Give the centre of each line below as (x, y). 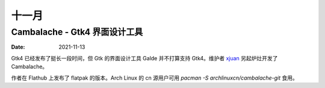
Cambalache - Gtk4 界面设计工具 (77, 32)
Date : (18, 47)
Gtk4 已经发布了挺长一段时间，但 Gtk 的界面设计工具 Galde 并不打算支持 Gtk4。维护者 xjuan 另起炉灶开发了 (144, 58)
